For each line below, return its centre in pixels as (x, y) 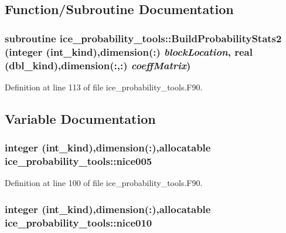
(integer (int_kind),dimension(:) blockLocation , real (129, 51)
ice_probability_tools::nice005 (79, 161)
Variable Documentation (80, 118)
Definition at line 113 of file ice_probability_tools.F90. (104, 87)
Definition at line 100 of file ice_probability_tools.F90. (104, 183)
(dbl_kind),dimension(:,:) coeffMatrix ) (98, 65)
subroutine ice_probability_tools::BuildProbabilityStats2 (143, 38)
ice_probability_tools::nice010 (79, 222)
